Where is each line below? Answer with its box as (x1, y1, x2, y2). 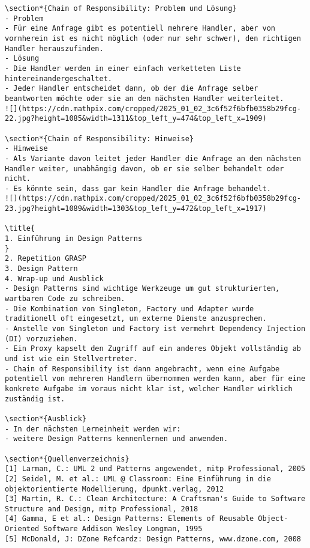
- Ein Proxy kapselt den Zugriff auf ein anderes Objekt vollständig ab (5, 344, 301, 353)
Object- (258, 514, 288, 523)
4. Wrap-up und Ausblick (5, 274, 104, 283)
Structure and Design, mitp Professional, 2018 (5, 504, 198, 513)
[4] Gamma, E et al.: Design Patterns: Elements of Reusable (5, 514, 254, 523)
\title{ (5, 224, 35, 233)
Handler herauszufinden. (5, 44, 104, 53)
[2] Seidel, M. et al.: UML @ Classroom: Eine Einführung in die (5, 474, 271, 483)
